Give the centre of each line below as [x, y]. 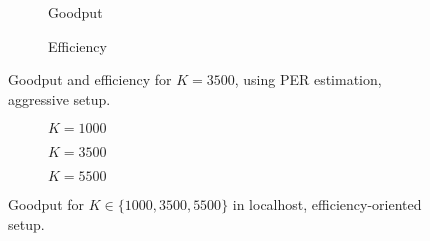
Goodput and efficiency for [90, 79]
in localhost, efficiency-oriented [327, 204]
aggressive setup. [59, 98]
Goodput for [46, 204]
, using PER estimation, [308, 79]
